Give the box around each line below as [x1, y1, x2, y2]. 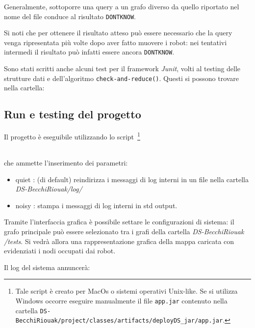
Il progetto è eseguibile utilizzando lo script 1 [4, 130, 140, 141]
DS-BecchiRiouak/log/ [15, 184, 82, 194]
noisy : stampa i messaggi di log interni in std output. [15, 200, 178, 210]
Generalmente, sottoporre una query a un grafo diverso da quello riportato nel [4, 1, 239, 11]
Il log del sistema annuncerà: [4, 262, 90, 272]
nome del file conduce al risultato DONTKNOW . [4, 11, 136, 21]
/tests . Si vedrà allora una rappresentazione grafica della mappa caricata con [4, 236, 234, 246]
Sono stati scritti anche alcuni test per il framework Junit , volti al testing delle [4, 63, 241, 74]
